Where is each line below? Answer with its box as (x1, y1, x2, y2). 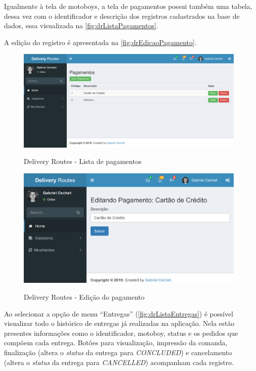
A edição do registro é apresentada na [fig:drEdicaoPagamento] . (4, 37, 197, 47)
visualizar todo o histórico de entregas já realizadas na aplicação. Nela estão (4, 318, 235, 328)
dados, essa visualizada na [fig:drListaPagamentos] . (4, 20, 158, 31)
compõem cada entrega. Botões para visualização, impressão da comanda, (4, 337, 227, 348)
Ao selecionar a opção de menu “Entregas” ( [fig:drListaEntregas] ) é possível (4, 308, 233, 318)
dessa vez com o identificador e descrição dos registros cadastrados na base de (4, 10, 240, 21)
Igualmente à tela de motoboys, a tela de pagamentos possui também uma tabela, (4, 1, 253, 11)
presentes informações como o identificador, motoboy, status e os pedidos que (4, 327, 238, 338)
